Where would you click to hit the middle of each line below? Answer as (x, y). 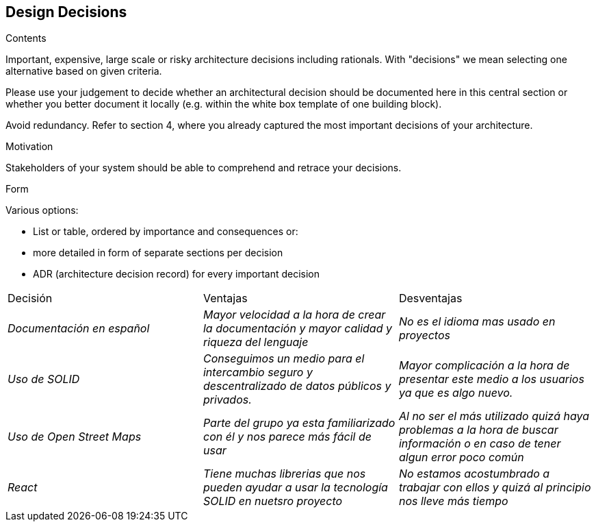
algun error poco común (461, 457)
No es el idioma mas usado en (477, 322)
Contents (26, 38)
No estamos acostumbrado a (474, 474)
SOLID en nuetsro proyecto (273, 501)
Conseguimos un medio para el (284, 359)
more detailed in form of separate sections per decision (158, 253)
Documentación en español (79, 329)
